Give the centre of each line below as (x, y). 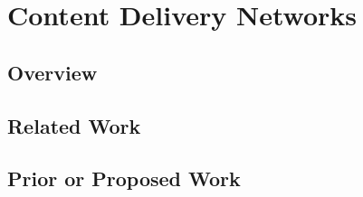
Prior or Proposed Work (124, 178)
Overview (53, 72)
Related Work (74, 125)
